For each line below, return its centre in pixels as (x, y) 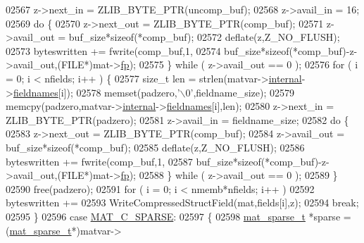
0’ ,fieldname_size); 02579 (240, 92)
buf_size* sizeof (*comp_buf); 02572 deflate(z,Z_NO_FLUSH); (204, 37)
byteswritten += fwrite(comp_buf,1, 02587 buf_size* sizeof (133, 161)
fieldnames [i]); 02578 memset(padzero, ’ (96, 92)
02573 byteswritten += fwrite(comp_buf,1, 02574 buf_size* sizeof (148, 50)
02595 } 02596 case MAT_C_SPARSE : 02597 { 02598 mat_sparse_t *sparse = (178, 216)
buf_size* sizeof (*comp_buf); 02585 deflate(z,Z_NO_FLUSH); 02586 (155, 147)
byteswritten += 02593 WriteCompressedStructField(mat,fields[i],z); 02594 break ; (182, 202)
